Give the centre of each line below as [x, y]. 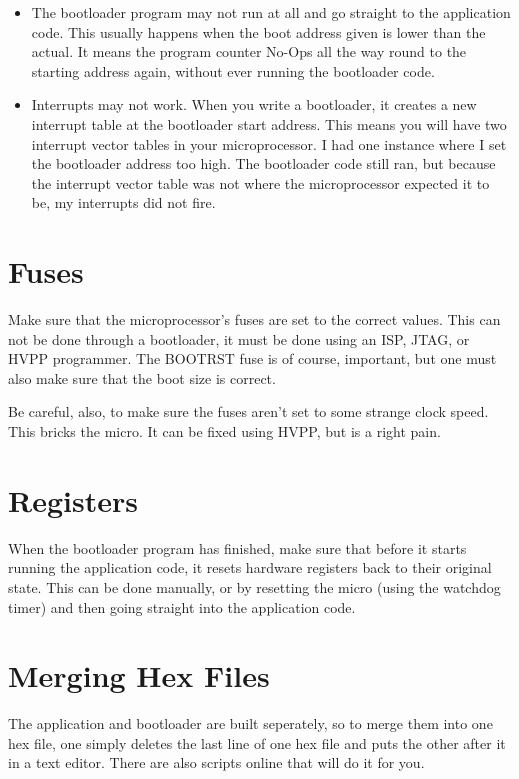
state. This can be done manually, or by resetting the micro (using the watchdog [254, 586]
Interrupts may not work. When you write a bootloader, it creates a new [254, 104]
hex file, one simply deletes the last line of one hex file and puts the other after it [257, 742]
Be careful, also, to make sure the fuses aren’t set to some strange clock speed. [248, 411]
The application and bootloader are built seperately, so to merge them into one [250, 723]
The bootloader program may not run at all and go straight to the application [271, 12]
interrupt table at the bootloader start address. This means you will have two [269, 123]
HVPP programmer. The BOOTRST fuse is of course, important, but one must [252, 358]
